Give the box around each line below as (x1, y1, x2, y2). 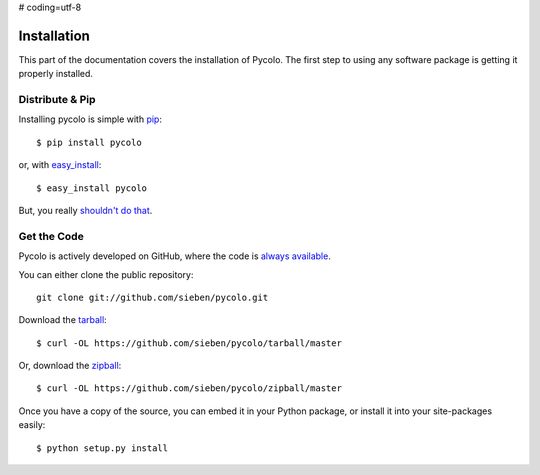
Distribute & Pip (18, 93, 96, 107)
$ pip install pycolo (36, 136, 142, 148)
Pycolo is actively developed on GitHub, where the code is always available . (18, 250, 332, 262)
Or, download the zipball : (18, 360, 122, 372)
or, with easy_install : (18, 159, 102, 171)
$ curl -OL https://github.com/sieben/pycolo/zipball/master (36, 383, 342, 394)
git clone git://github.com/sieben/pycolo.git (36, 291, 269, 303)
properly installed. (18, 68, 94, 80)
